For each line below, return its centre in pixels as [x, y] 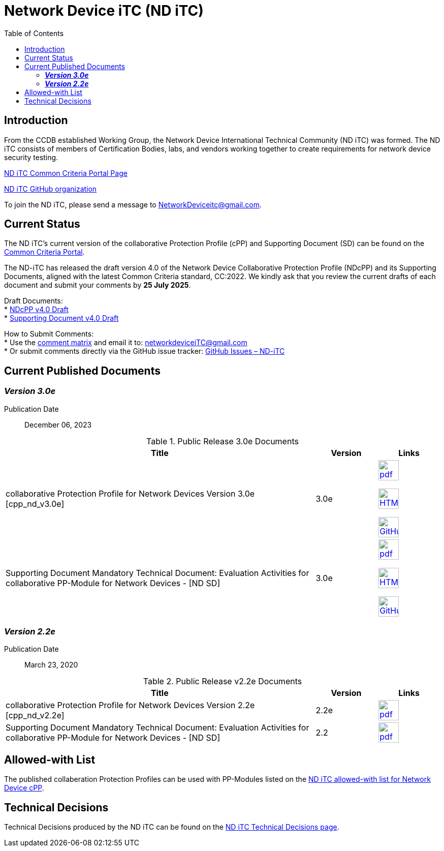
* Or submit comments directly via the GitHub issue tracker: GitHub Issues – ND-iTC [145, 351]
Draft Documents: [34, 301]
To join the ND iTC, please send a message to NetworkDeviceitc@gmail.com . [133, 204]
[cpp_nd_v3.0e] [35, 504]
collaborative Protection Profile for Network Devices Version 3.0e [130, 493]
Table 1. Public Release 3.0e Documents [223, 441]
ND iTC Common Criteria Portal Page [66, 173]
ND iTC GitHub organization [51, 189]
